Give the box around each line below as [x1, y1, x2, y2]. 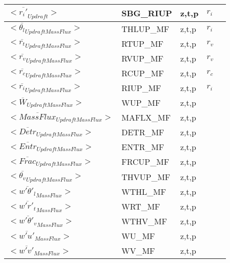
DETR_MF [121, 126, 164, 138]
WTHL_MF [121, 185, 166, 197]
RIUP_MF [121, 82, 161, 94]
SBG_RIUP [121, 7, 172, 19]
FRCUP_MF [121, 156, 169, 168]
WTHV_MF [121, 215, 167, 227]
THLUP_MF [121, 22, 169, 35]
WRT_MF [121, 200, 160, 212]
